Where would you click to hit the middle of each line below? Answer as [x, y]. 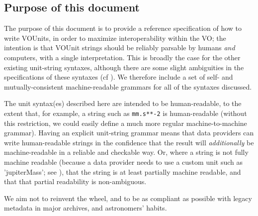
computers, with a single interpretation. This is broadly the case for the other [122, 57]
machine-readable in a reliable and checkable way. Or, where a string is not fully [126, 152]
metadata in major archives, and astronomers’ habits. [86, 208]
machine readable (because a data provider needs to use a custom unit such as [124, 162]
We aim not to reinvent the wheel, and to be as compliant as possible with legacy [128, 198]
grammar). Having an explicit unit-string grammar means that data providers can [129, 133]
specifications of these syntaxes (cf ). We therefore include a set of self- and [119, 77]
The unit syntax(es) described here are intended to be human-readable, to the [123, 103]
